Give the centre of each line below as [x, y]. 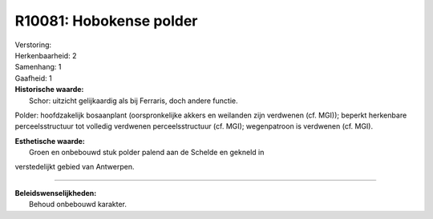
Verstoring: [33, 45]
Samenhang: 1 [38, 67]
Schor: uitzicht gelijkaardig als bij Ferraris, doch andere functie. [134, 101]
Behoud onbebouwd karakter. [78, 205]
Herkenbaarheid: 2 [46, 55]
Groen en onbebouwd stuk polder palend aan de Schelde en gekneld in [147, 153]
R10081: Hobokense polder [106, 21]
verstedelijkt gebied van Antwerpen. [75, 167]
